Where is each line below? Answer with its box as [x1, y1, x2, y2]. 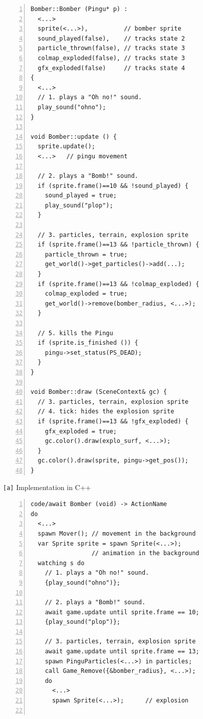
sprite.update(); [38, 143, 95, 150]
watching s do [38, 559, 85, 567]
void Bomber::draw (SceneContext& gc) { [31, 388, 167, 396]
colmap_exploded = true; [45, 290, 128, 298]
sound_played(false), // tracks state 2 [38, 35, 185, 42]
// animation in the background [91, 550, 199, 557]
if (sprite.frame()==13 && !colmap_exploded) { [38, 280, 199, 288]
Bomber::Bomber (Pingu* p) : [31, 6, 128, 13]
